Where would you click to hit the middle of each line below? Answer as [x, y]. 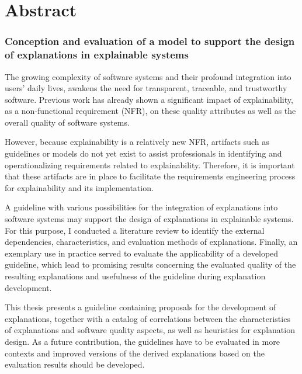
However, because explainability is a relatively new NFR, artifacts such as [137, 142]
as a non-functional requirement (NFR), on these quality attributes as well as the [150, 111]
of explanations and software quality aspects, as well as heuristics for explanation [150, 330]
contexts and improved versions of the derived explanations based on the [135, 353]
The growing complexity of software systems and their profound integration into [148, 76]
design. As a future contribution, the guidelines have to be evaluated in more [142, 341]
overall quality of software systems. [67, 122]
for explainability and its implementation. [79, 187]
